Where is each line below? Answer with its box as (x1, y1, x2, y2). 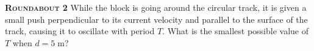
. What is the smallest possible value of (162, 25, 309, 37)
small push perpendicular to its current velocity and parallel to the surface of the (5, 13, 308, 25)
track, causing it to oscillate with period (5, 25, 155, 37)
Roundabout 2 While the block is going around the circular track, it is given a (5, 1, 307, 13)
